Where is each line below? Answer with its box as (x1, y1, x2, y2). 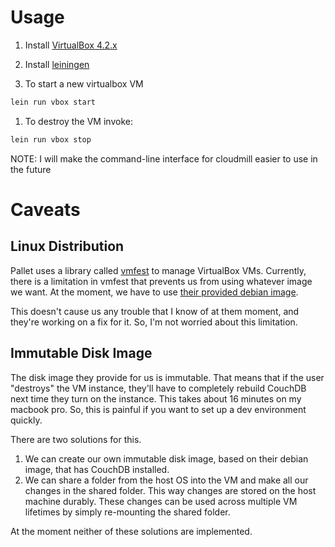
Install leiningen (24, 58, 90, 70)
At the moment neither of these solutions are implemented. (10, 525, 253, 537)
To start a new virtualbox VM (24, 77, 144, 90)
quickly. (10, 414, 43, 426)
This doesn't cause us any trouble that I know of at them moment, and (10, 305, 300, 317)
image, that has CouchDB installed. (24, 463, 170, 475)
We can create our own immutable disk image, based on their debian (24, 452, 309, 465)
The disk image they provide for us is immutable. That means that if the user (10, 371, 325, 383)
